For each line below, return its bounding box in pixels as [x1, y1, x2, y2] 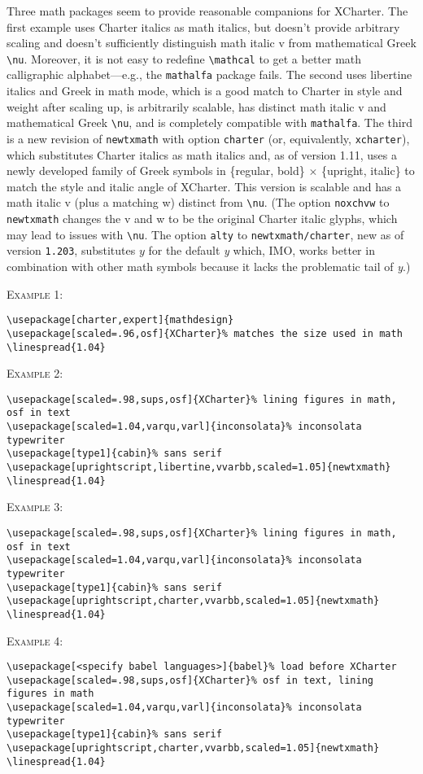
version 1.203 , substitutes [7, 242, 136, 259]
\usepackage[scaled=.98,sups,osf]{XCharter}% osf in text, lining [7, 674, 374, 686]
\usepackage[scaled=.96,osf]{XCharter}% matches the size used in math [7, 327, 403, 339]
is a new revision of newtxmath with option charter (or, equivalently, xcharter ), [7, 129, 410, 146]
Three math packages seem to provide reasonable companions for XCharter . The [7, 2, 408, 19]
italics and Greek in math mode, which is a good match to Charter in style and [7, 82, 403, 99]
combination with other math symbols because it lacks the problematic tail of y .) [7, 258, 411, 274]
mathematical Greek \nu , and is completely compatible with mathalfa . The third [7, 114, 413, 131]
